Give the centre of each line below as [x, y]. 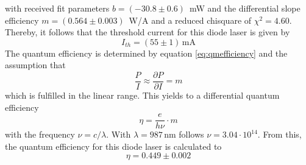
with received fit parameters [57, 8]
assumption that [35, 65]
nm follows [184, 134]
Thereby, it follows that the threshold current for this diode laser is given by [148, 32]
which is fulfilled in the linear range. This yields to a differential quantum [142, 95]
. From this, [279, 134]
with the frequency [40, 134]
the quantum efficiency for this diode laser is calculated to [113, 146]
